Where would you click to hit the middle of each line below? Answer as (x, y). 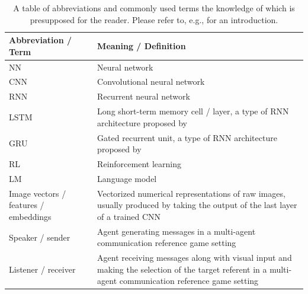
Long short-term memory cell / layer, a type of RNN (193, 111)
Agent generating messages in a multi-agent (177, 231)
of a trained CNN (129, 216)
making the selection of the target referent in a (182, 269)
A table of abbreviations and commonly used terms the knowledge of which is (154, 8)
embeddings (30, 216)
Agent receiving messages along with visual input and (195, 258)
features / (27, 205)
